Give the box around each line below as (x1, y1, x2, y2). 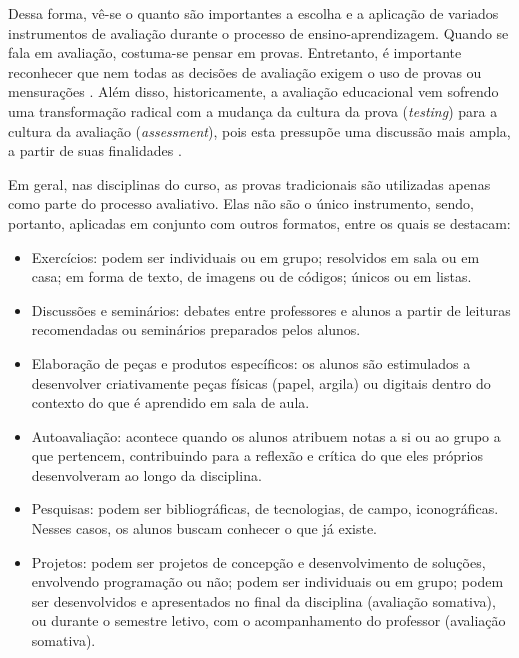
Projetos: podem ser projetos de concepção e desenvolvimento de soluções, (31, 551, 486, 572)
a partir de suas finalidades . (8, 140, 182, 161)
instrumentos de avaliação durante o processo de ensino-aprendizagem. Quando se (8, 22, 509, 43)
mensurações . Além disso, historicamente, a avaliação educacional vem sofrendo (8, 81, 499, 102)
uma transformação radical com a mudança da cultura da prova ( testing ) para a (8, 100, 498, 121)
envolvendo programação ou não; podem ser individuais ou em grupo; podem (31, 571, 504, 592)
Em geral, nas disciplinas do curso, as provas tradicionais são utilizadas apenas (8, 173, 491, 194)
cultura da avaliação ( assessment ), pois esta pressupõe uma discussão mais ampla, (8, 120, 511, 141)
